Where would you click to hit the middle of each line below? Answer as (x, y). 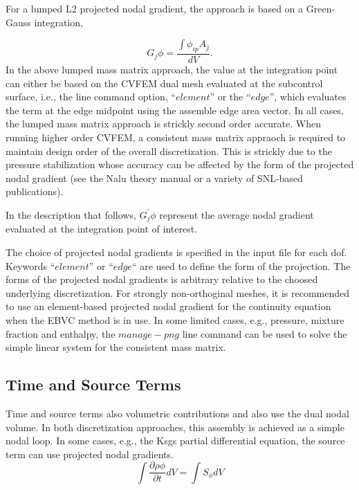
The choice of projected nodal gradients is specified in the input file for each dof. (176, 252)
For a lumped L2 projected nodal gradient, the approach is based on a (155, 8)
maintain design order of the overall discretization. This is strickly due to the (169, 151)
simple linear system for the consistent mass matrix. (116, 347)
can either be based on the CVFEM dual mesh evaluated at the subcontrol (164, 83)
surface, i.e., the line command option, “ (91, 97)
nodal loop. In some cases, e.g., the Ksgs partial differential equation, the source (175, 441)
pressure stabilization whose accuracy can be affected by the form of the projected (180, 164)
